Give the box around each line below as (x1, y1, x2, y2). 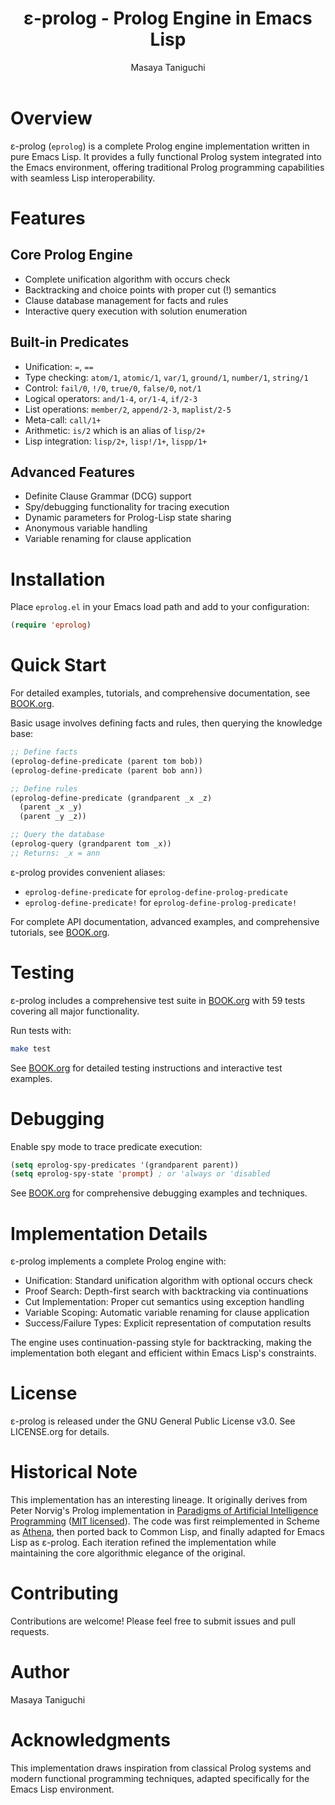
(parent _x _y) (19, 802, 83, 812)
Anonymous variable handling (24, 522, 148, 534)
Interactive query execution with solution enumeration (24, 305, 248, 317)
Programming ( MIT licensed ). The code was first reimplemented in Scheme (10, 1515, 320, 1527)
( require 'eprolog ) (10, 620, 92, 631)
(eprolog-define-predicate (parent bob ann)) (10, 765, 203, 776)
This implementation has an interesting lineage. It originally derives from (10, 1494, 308, 1506)
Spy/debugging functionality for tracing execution (24, 501, 230, 513)
